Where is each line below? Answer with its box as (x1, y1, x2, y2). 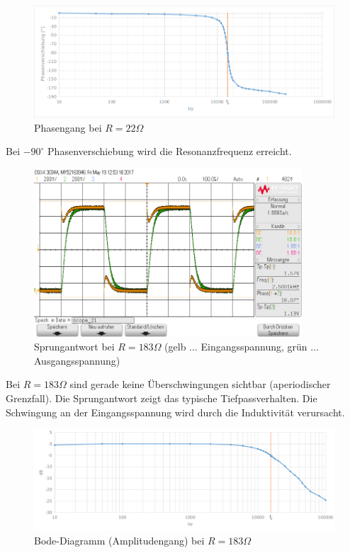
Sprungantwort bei (34, 339, 115, 354)
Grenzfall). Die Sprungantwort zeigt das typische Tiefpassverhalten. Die (6, 390, 317, 405)
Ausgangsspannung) (34, 353, 120, 367)
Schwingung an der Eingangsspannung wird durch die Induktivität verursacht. (6, 404, 345, 419)
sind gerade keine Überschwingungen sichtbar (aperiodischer (69, 377, 331, 392)
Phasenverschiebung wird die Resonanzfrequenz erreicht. (47, 144, 292, 159)
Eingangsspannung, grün (201, 339, 307, 354)
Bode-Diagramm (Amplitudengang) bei (34, 533, 205, 548)
